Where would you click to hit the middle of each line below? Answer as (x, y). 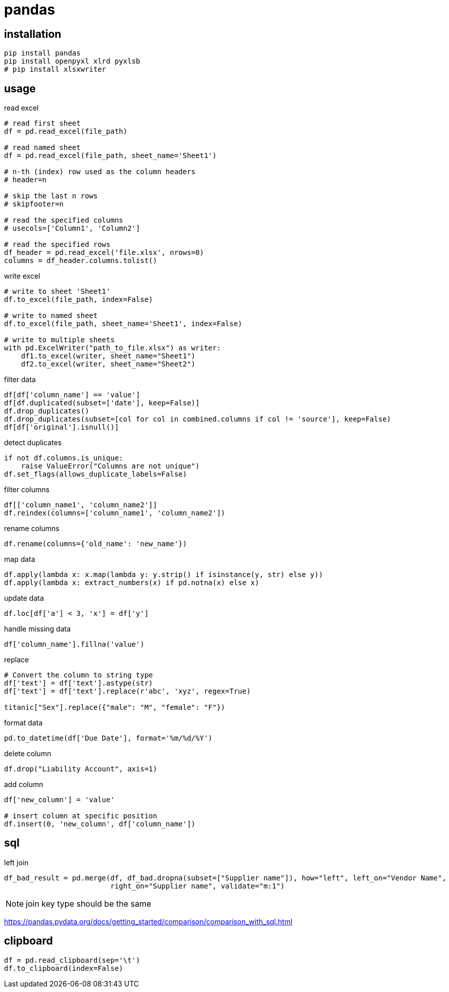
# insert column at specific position (81, 816)
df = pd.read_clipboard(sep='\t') (72, 960)
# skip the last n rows (51, 196)
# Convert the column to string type (79, 675)
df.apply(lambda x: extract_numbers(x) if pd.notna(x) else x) (132, 583)
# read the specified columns (64, 220)
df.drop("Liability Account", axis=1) (81, 769)
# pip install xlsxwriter (55, 69)
